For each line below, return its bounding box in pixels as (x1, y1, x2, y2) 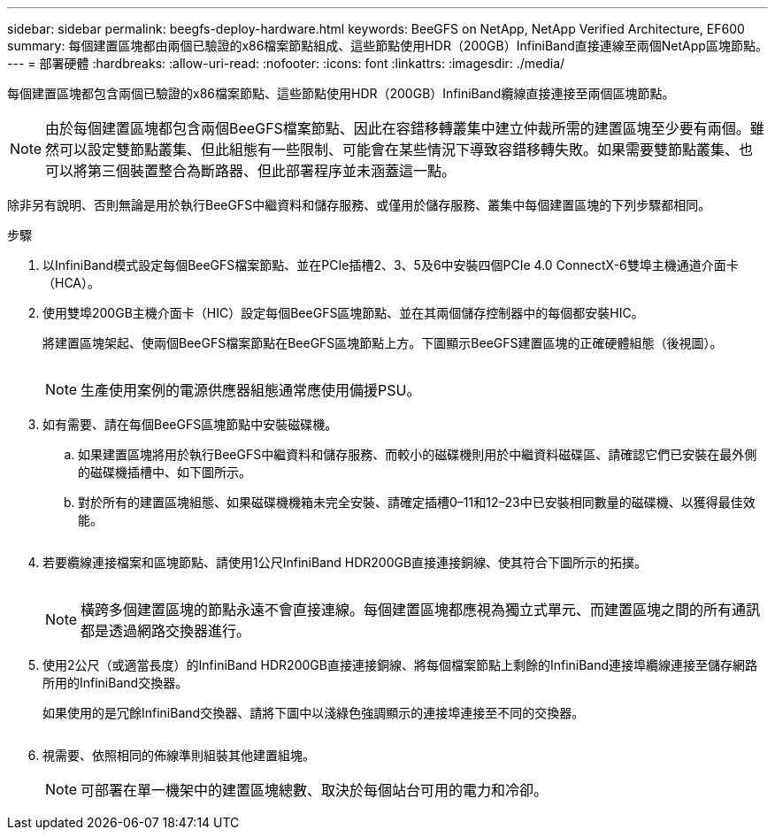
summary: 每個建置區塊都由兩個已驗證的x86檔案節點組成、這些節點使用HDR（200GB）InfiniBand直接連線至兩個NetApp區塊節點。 (7, 38, 768, 53)
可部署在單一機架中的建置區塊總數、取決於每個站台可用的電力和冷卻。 (81, 781, 549, 799)
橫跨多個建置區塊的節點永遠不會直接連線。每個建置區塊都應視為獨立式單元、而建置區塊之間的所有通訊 (81, 601, 761, 618)
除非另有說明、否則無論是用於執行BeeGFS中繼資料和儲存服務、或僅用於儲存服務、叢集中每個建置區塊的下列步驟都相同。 (7, 197, 711, 212)
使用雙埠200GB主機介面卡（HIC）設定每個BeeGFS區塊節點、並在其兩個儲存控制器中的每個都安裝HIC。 (42, 305, 644, 320)
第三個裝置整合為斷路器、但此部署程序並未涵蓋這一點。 (88, 162, 457, 180)
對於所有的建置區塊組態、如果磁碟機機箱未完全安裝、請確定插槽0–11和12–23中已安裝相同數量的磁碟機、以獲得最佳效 (78, 495, 756, 510)
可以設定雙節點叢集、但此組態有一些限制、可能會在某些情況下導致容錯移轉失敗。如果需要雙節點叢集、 (59, 141, 740, 158)
